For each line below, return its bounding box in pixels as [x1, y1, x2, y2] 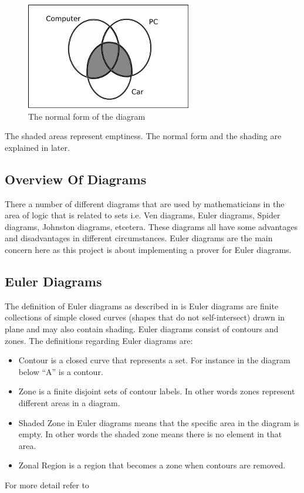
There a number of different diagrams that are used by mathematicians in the [5, 197, 285, 210]
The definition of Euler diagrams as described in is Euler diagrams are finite [5, 299, 279, 312]
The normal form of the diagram [28, 110, 146, 122]
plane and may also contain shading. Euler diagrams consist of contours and [5, 322, 279, 335]
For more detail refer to [5, 478, 89, 491]
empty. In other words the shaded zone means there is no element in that [18, 428, 282, 440]
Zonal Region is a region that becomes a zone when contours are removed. [18, 459, 286, 471]
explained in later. [5, 141, 70, 153]
